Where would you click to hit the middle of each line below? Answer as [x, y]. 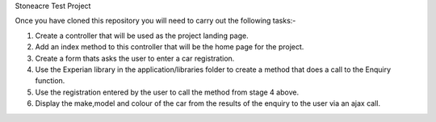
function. [50, 81]
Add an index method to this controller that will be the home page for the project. [170, 47]
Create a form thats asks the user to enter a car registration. [135, 58]
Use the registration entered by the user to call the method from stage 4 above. [167, 92]
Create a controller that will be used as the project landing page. [142, 36]
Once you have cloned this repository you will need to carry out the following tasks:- [155, 21]
